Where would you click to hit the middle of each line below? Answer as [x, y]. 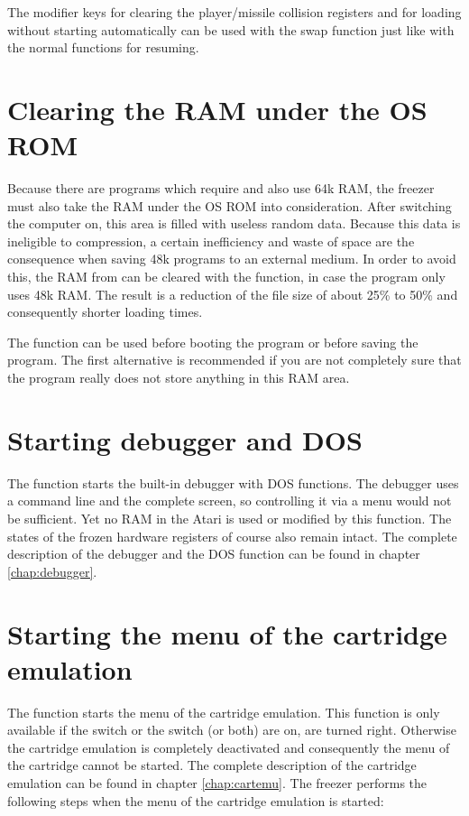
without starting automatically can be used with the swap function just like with [231, 29]
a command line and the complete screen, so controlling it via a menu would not [230, 501]
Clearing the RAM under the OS [217, 109]
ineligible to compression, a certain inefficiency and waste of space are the [211, 241]
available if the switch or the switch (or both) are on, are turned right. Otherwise [232, 730]
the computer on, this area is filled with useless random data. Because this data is [234, 223]
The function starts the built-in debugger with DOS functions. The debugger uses [233, 482]
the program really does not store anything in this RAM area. [179, 378]
